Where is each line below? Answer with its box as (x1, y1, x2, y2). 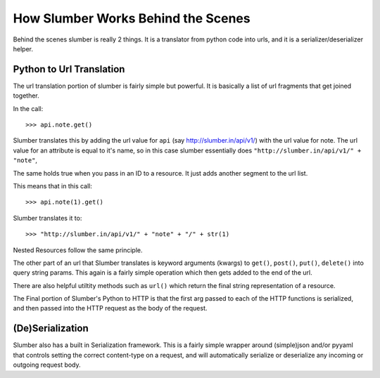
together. (13, 91, 40, 100)
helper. (13, 44, 33, 53)
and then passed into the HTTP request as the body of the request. (13, 304, 208, 313)
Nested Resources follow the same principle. (13, 246, 144, 254)
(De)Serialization (13, 322, 89, 334)
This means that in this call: (13, 181, 93, 190)
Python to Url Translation (13, 63, 125, 75)
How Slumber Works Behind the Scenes (13, 11, 251, 26)
